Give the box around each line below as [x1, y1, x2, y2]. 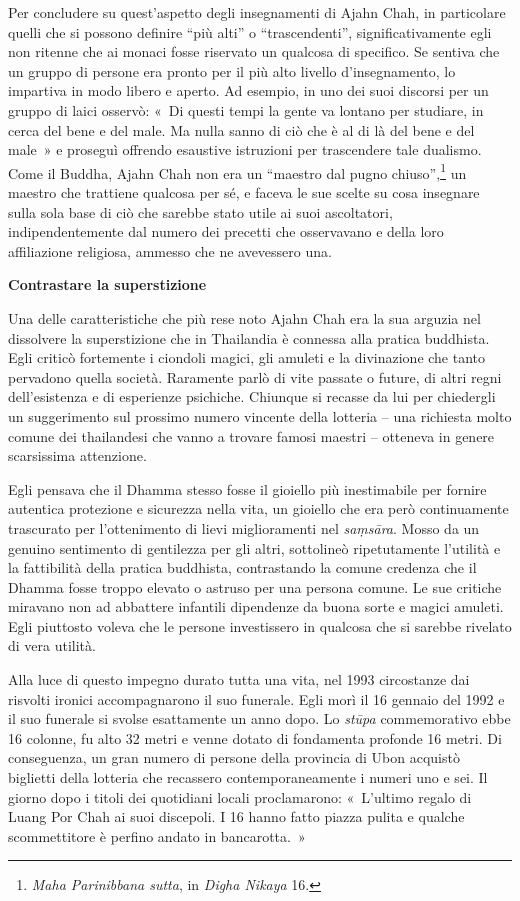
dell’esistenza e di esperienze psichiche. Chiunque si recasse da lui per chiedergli [8, 386, 496, 407]
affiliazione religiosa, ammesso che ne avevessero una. [8, 240, 332, 261]
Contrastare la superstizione [8, 274, 207, 295]
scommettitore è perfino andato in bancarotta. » [8, 825, 306, 846]
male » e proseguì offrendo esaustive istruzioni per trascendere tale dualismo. [8, 139, 482, 160]
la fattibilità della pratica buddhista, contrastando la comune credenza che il [8, 557, 477, 578]
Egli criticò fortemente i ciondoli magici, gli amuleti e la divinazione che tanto [8, 347, 486, 368]
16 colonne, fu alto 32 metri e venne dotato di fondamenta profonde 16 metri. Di [8, 727, 502, 748]
